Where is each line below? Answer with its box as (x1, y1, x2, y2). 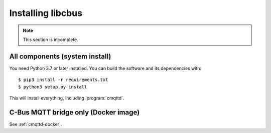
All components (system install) (9, 52, 111, 60)
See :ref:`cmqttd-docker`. (9, 121, 62, 127)
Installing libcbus (9, 7, 83, 18)
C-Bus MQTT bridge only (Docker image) (9, 108, 140, 116)
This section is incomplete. (23, 36, 78, 42)
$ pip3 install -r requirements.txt (18, 77, 108, 82)
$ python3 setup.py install (18, 84, 87, 89)
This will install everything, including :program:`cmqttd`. (9, 95, 124, 101)
